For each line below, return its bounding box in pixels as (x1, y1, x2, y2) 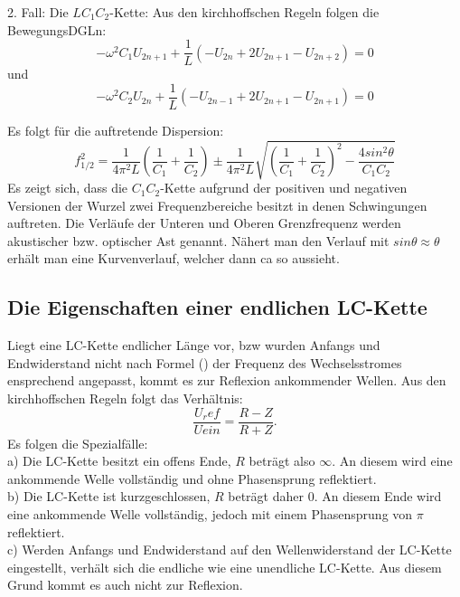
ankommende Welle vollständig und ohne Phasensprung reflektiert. (7, 469, 377, 488)
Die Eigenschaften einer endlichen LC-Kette (7, 293, 427, 321)
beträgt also (249, 451, 315, 470)
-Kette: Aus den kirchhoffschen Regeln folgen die (109, 3, 380, 21)
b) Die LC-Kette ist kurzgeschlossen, (7, 487, 211, 506)
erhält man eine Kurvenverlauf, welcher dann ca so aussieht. (7, 249, 340, 268)
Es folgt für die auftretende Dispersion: (7, 120, 224, 139)
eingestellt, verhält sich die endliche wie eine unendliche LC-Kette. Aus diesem (7, 557, 442, 576)
